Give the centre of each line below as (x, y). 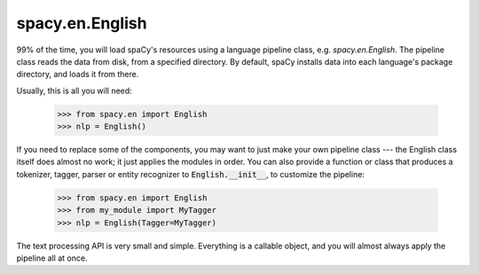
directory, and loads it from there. (78, 74)
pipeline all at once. (52, 258)
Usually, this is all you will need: (74, 90)
